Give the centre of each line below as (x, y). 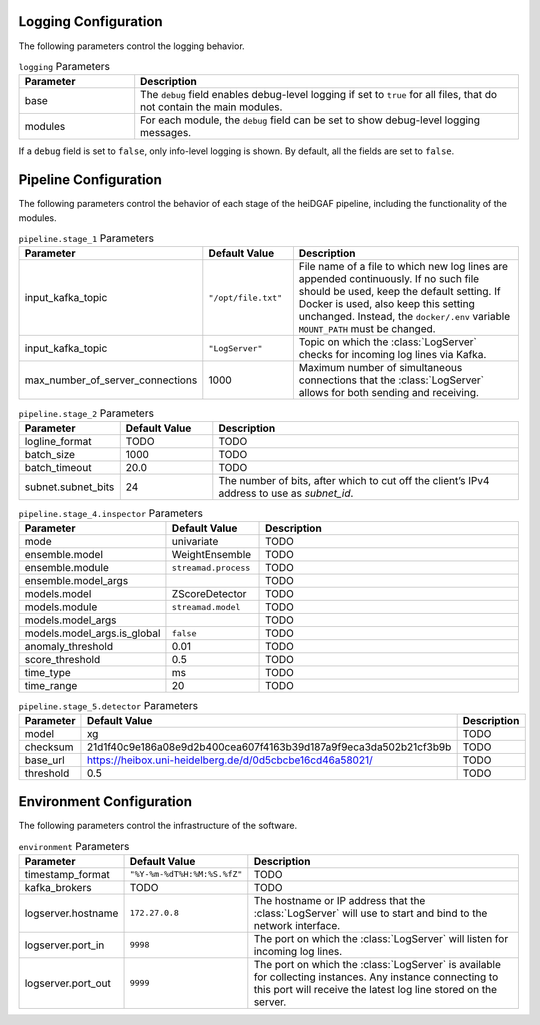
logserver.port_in (64, 945)
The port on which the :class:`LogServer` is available (377, 964)
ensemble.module (66, 568)
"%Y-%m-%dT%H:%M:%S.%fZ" (186, 874)
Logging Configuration (91, 21)
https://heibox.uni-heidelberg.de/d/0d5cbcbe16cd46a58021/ (230, 760)
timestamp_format (67, 874)
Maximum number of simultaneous (380, 368)
